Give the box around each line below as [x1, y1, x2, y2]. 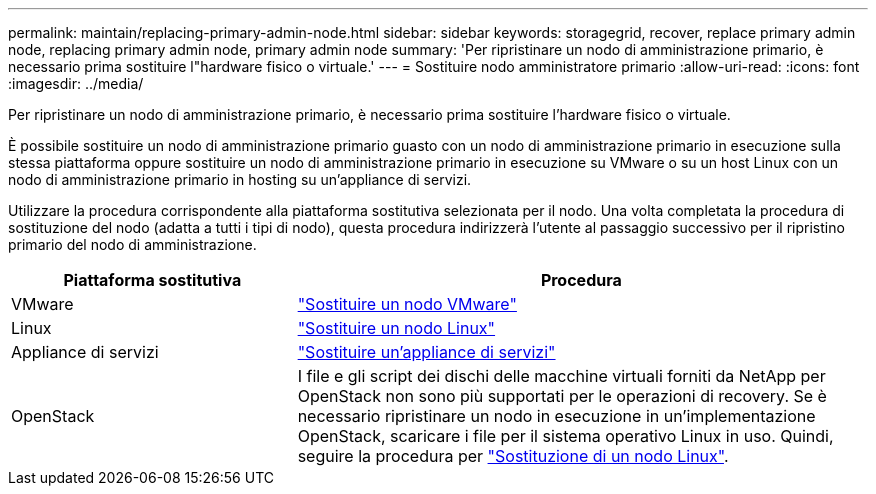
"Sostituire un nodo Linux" [297, 318, 496, 338]
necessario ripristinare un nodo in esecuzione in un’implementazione [297, 406, 816, 426]
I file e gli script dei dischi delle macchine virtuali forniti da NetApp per [297, 366, 826, 386]
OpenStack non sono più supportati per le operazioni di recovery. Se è [297, 386, 827, 406]
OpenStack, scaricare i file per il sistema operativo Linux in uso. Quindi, [297, 426, 834, 446]
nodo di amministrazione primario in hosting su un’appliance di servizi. [8, 171, 472, 188]
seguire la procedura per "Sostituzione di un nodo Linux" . [297, 446, 729, 466]
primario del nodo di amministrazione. [8, 236, 257, 253]
